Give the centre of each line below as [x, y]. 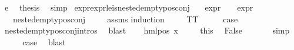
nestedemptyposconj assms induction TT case [125, 19]
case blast [44, 41]
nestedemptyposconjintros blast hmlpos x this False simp [147, 30]
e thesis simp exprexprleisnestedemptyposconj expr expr [129, 7]
